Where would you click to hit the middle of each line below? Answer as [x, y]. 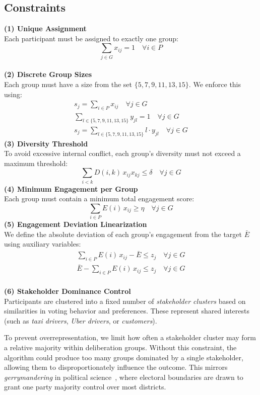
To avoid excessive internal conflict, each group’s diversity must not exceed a [122, 153]
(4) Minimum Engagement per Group [71, 188]
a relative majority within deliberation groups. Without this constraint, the [120, 347]
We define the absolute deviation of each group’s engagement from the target [123, 234]
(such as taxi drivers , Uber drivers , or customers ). [81, 320]
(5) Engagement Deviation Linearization [76, 224]
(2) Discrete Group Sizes [48, 74]
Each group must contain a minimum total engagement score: [99, 199]
